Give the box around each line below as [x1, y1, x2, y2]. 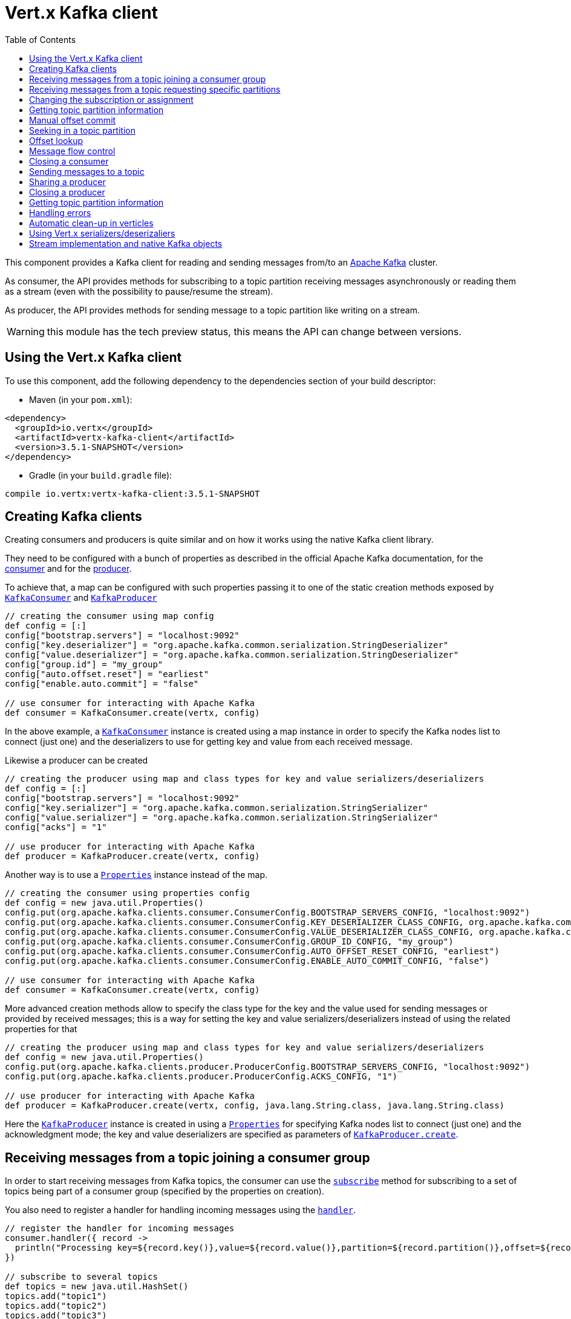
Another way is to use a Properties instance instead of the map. [5, 869, 268, 880]
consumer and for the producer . [5, 563, 132, 574]
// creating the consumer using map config [5, 611, 214, 621]
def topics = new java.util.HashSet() [5, 1281, 189, 1292]
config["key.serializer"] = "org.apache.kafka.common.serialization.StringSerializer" [5, 803, 428, 813]
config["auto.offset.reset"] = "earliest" [5, 669, 209, 679]
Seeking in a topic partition [29, 125, 135, 136]
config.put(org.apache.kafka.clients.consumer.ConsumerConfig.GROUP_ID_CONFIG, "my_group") [5, 937, 454, 947]
